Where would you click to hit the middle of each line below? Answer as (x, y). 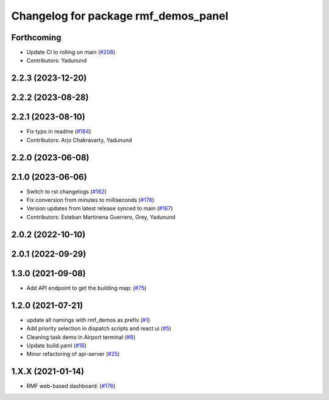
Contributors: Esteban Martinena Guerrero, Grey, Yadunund (101, 217)
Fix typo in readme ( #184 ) (59, 132)
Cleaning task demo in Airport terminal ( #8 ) (81, 337)
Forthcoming (36, 37)
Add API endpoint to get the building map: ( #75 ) (87, 288)
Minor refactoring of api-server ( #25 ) (73, 354)
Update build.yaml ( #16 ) (56, 345)
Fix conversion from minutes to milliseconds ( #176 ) (90, 200)
